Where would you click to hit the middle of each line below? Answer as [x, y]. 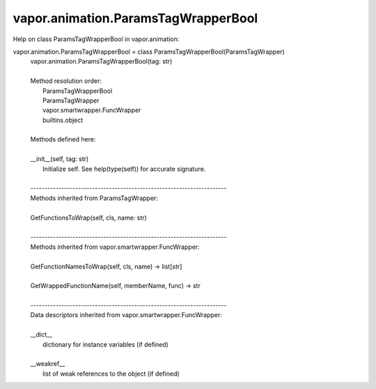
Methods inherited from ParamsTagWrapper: [94, 198]
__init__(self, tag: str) [60, 159]
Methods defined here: [63, 139]
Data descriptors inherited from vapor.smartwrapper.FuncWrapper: [126, 315]
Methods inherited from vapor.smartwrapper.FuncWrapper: [115, 247]
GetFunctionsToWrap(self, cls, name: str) [89, 218]
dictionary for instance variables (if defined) [105, 344]
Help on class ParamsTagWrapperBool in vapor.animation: [96, 39]
